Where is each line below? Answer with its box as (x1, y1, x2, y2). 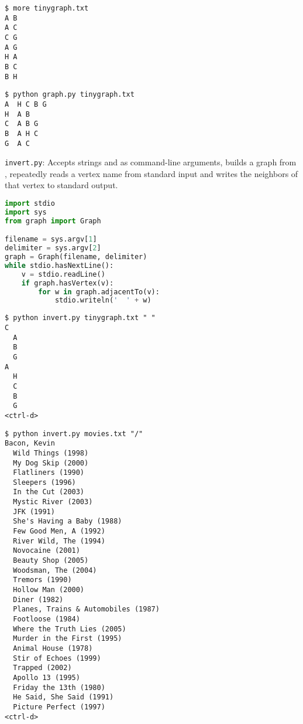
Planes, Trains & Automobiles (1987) (13, 605, 160, 614)
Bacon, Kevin (5, 439, 55, 448)
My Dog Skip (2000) (13, 458, 89, 467)
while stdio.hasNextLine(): (5, 261, 114, 270)
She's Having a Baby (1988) (13, 517, 122, 526)
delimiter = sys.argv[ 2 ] (5, 244, 101, 253)
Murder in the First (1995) (13, 634, 122, 643)
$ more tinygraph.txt (5, 4, 89, 12)
